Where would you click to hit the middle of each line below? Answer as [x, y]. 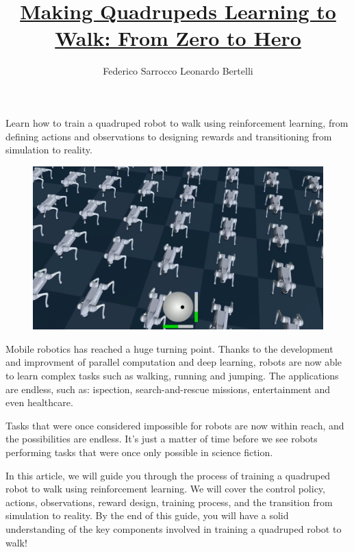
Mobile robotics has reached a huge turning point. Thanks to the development [169, 348]
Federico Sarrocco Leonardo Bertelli [178, 71]
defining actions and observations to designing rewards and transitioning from [169, 136]
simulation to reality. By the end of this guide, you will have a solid [147, 515]
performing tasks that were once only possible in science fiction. [139, 452]
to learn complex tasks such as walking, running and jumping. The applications [172, 375]
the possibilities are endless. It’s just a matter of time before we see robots [162, 439]
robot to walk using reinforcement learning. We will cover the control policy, [165, 489]
